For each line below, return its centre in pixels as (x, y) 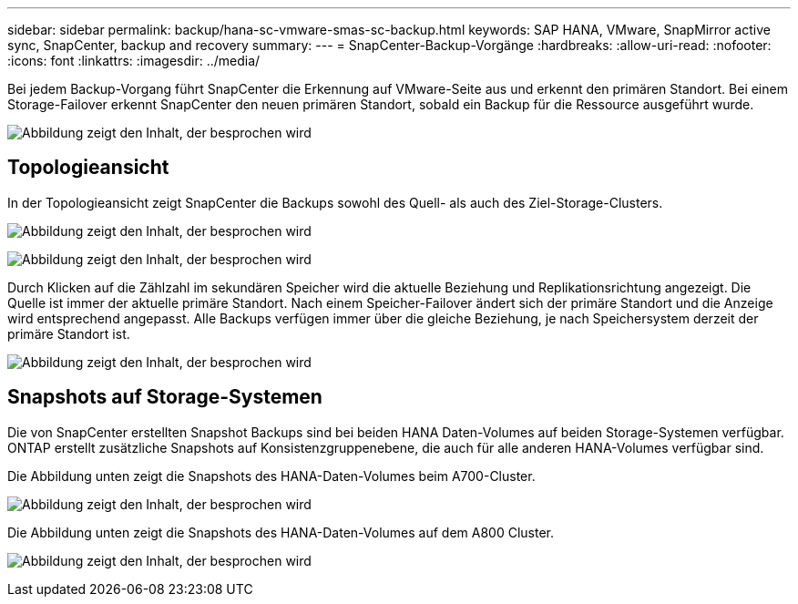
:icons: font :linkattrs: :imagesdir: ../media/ (134, 61)
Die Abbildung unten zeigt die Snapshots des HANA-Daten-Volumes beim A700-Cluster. (271, 476)
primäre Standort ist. (69, 333)
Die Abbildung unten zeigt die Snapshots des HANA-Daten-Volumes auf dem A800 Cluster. (281, 532)
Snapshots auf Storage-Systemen (165, 397)
